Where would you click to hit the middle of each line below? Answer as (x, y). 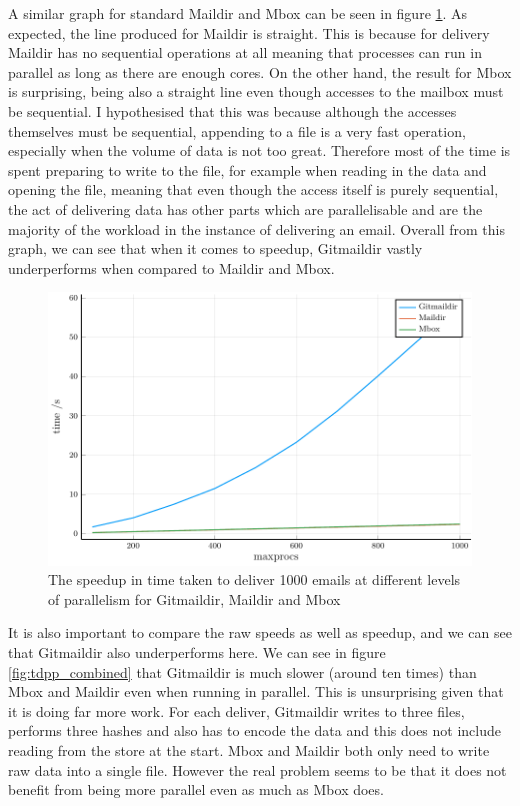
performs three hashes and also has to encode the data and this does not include (254, 730)
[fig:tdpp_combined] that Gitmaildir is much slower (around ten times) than (242, 671)
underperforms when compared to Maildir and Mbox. (171, 267)
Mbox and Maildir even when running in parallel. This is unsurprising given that (256, 691)
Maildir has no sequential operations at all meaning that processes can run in (245, 52)
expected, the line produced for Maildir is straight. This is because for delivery (249, 32)
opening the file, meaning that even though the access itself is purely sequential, (253, 189)
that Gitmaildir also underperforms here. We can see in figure (197, 652)
